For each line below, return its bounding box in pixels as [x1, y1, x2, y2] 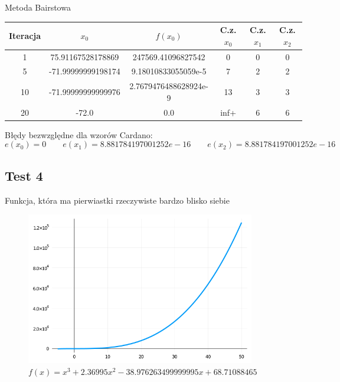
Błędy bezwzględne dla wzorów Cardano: [5, 128, 153, 141]
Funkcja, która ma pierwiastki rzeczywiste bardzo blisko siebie [5, 194, 230, 206]
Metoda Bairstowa [5, 1, 71, 13]
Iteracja [9, 29, 41, 41]
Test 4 [5, 166, 43, 184]
